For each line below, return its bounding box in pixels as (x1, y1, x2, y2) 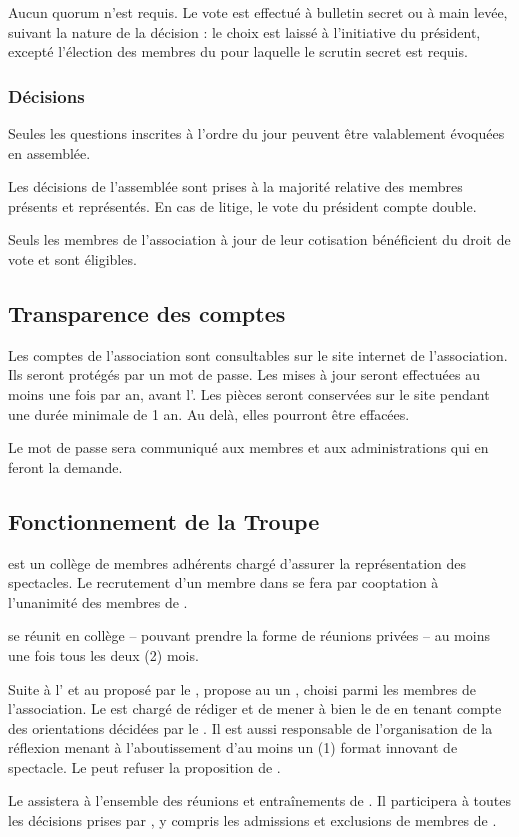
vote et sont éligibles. (8, 248, 137, 269)
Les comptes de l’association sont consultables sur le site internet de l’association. (8, 344, 508, 365)
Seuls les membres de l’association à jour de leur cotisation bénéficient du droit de (8, 229, 511, 250)
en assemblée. (8, 142, 91, 163)
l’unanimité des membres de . (8, 591, 188, 612)
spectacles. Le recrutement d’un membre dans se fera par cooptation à (8, 572, 439, 593)
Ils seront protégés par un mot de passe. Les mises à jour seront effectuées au (8, 364, 480, 385)
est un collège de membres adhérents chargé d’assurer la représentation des (8, 552, 467, 573)
